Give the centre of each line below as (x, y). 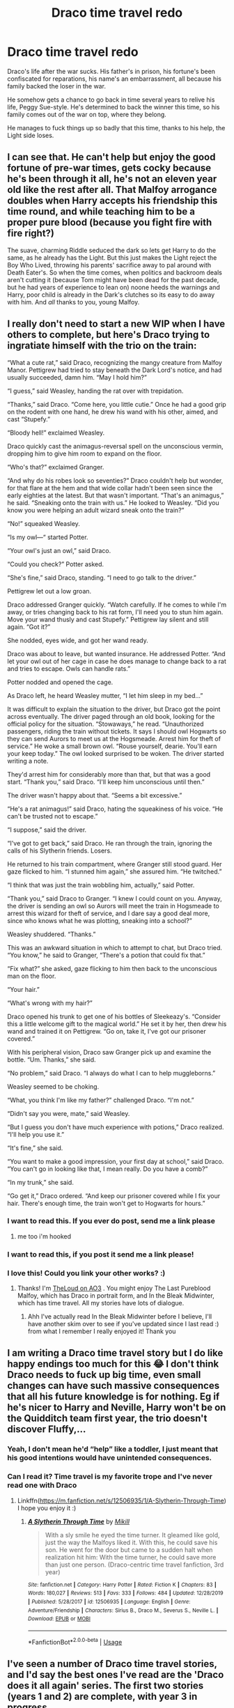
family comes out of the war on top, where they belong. (87, 114)
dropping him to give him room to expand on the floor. (85, 453)
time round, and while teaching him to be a (101, 211)
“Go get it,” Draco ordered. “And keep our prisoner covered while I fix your (114, 1195)
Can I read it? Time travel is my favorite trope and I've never (110, 1477)
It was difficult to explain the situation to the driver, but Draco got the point (114, 709)
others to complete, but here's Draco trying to (109, 335)
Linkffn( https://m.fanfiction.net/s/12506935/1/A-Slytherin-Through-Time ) (122, 1500)
